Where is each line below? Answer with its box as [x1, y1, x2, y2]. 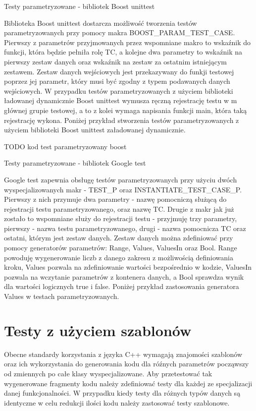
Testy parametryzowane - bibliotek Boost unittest [4, 1, 155, 11]
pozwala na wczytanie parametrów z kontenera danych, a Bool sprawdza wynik [4, 271, 244, 282]
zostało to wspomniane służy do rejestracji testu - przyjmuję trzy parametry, [4, 213, 237, 224]
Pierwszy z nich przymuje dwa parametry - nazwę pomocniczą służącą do [4, 194, 227, 204]
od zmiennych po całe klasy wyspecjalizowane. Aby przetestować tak [4, 368, 212, 378]
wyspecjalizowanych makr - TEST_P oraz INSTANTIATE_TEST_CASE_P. [4, 184, 242, 194]
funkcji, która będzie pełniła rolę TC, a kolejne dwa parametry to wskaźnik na [4, 47, 242, 57]
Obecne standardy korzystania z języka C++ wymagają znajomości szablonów [4, 349, 243, 359]
